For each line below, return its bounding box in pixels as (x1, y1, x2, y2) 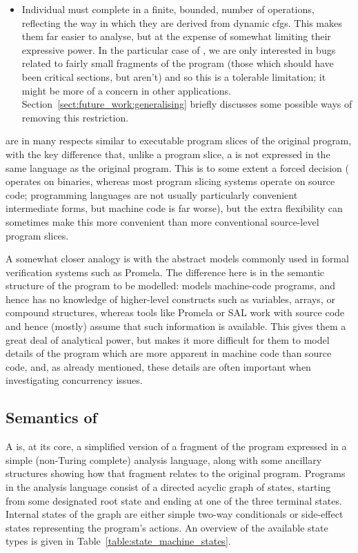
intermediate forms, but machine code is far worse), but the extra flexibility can (6, 201, 343, 215)
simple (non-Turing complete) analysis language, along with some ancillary (6, 452, 322, 467)
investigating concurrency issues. (6, 373, 143, 387)
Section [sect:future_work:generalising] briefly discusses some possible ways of (21, 97, 352, 111)
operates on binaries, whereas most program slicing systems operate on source (6, 174, 335, 188)
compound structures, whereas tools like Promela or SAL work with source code (6, 305, 345, 320)
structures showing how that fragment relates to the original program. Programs (6, 466, 346, 481)
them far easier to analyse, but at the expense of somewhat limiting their (21, 29, 331, 43)
